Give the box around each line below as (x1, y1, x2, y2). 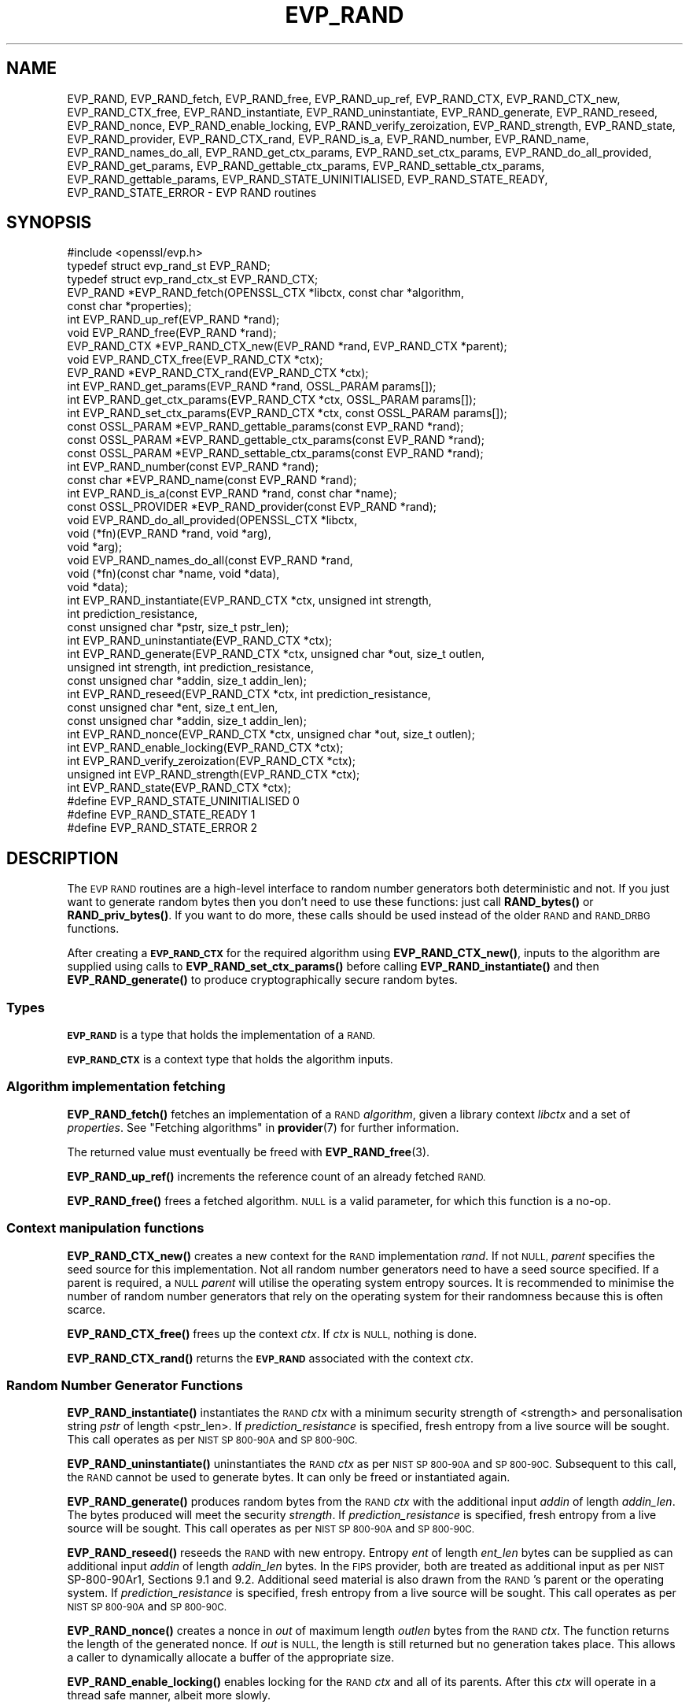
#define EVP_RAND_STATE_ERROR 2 (67, 821, 258, 835)
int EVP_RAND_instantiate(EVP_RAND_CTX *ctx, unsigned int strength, (67, 593, 432, 608)
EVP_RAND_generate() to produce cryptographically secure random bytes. (67, 973, 458, 987)
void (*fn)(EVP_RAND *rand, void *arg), (67, 527, 271, 541)
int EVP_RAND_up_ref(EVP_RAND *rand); (67, 312, 280, 327)
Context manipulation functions (6, 1220, 204, 1237)
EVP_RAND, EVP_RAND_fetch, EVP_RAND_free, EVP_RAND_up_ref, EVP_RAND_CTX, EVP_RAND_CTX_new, (67, 91, 621, 105)
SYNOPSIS (6, 213, 92, 233)
